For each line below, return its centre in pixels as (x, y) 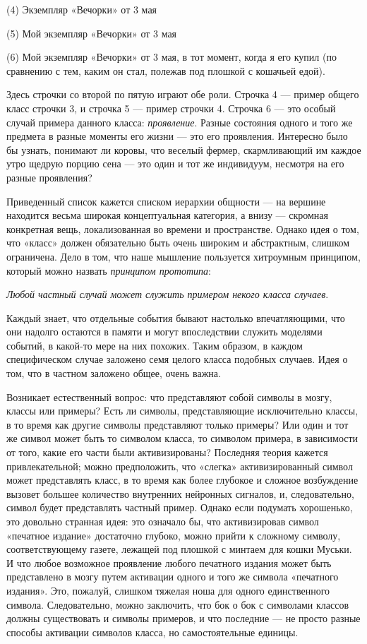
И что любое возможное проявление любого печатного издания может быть (169, 562)
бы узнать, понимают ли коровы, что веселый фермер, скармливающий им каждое (184, 149)
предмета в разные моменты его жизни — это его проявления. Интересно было (177, 136)
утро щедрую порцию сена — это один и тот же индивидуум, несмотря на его (175, 163)
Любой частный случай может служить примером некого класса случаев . (168, 294)
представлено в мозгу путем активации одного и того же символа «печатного (173, 577)
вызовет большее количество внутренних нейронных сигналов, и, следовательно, (180, 493)
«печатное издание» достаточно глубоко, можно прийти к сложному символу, (174, 535)
